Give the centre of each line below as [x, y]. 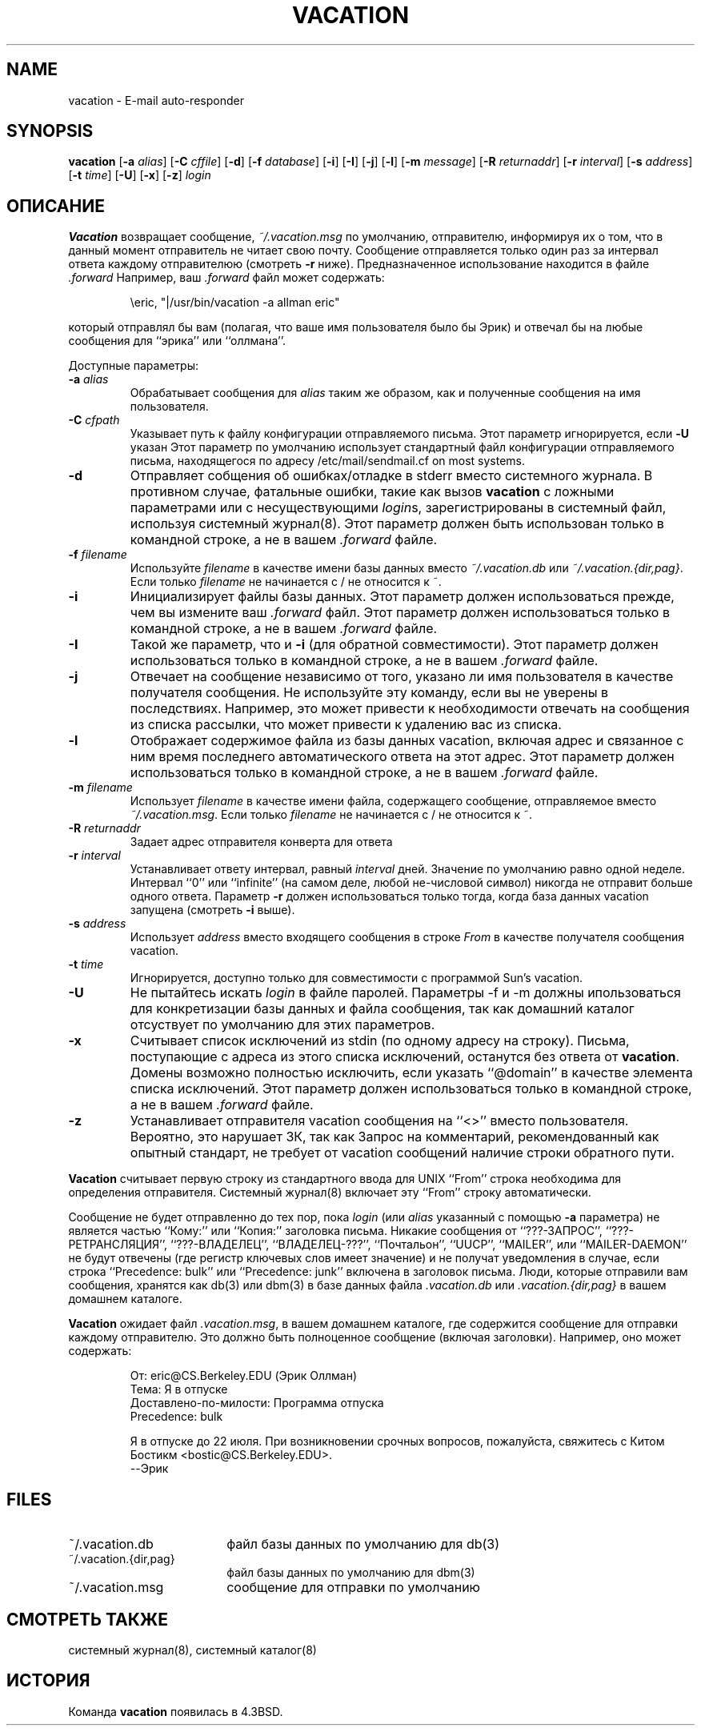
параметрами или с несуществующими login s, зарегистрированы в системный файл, [398, 508]
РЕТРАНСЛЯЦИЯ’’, [118, 1245]
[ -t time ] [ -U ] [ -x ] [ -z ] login [140, 175]
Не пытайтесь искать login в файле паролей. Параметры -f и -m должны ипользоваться [405, 993]
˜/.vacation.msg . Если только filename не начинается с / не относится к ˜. [331, 815]
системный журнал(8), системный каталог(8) [192, 1650]
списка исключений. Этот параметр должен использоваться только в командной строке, [411, 1089]
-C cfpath [94, 420]
